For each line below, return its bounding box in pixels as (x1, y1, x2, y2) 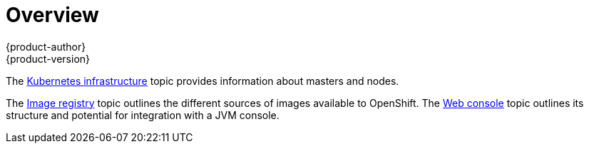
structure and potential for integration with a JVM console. (6, 108, 280, 121)
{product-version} (6, 52, 91, 65)
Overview (6, 3, 99, 27)
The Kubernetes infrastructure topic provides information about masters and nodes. (6, 74, 399, 87)
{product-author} (6, 40, 86, 53)
